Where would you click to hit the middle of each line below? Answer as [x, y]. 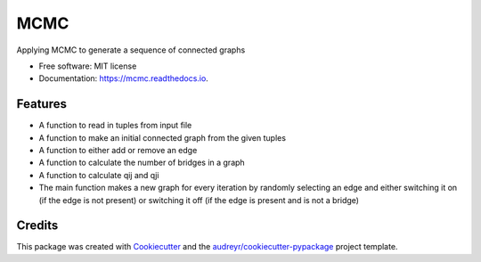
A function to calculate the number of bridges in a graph [142, 163]
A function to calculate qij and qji [99, 175]
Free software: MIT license [88, 66]
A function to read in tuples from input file [115, 126]
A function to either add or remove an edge [118, 151]
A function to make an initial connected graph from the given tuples [163, 137]
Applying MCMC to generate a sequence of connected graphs [131, 50]
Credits [37, 226]
